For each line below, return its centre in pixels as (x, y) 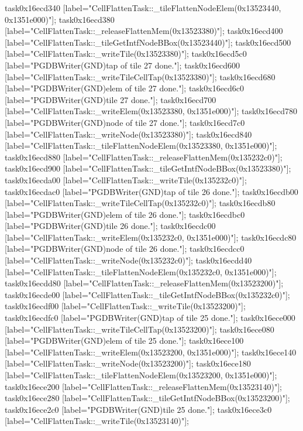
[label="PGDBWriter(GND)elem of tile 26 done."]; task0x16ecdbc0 (125, 214)
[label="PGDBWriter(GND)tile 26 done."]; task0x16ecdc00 (110, 226)
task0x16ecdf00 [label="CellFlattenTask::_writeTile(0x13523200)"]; (125, 306)
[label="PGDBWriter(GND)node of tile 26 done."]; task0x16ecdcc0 (125, 249)
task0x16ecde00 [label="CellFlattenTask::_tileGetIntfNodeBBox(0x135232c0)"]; (147, 294)
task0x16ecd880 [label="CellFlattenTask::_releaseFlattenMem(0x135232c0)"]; (144, 157)
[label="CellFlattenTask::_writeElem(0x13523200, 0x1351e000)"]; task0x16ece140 (151, 352)
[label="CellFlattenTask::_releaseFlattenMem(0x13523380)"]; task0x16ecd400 (144, 31)
